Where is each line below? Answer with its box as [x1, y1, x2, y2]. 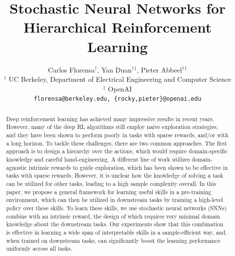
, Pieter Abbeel [137, 64, 182, 74]
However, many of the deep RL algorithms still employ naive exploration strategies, [6, 123, 218, 131]
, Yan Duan [97, 64, 132, 74]
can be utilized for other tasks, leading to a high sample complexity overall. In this [6, 179, 216, 187]
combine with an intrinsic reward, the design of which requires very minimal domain [6, 212, 220, 220]
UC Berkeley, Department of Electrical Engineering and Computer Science [8, 74, 232, 84]
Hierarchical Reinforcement [23, 17, 212, 37]
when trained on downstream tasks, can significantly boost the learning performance [6, 236, 220, 244]
